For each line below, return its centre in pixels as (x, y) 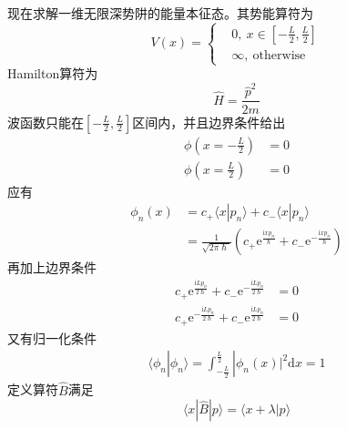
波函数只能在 (46, 122)
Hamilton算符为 (53, 73)
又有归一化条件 (52, 337)
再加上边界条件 (52, 267)
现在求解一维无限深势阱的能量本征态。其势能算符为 (160, 13)
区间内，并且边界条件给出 (209, 122)
